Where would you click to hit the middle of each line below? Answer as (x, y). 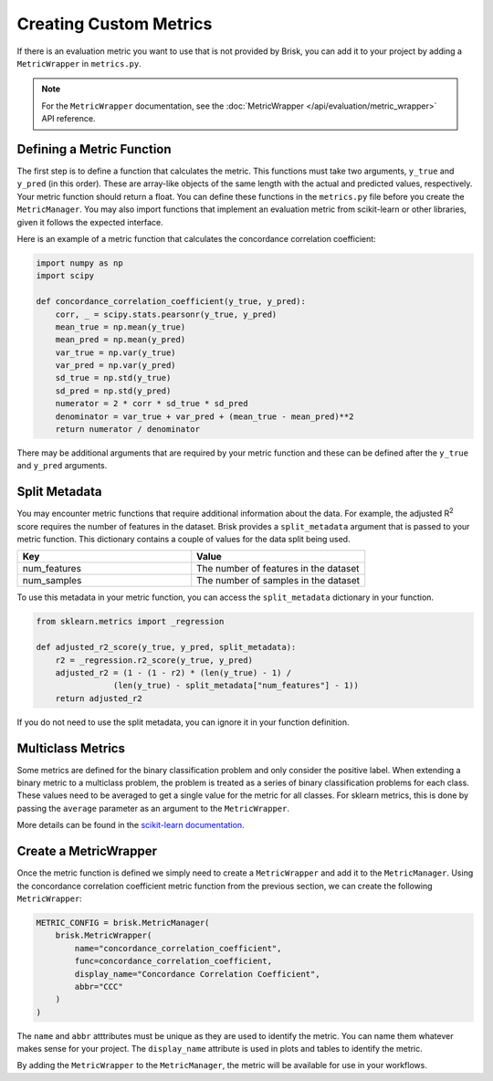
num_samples (52, 581)
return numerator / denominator (128, 430)
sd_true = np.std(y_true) (113, 378)
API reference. (68, 119)
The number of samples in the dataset (278, 581)
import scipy (65, 276)
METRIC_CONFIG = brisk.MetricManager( (123, 923)
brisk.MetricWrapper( (104, 935)
